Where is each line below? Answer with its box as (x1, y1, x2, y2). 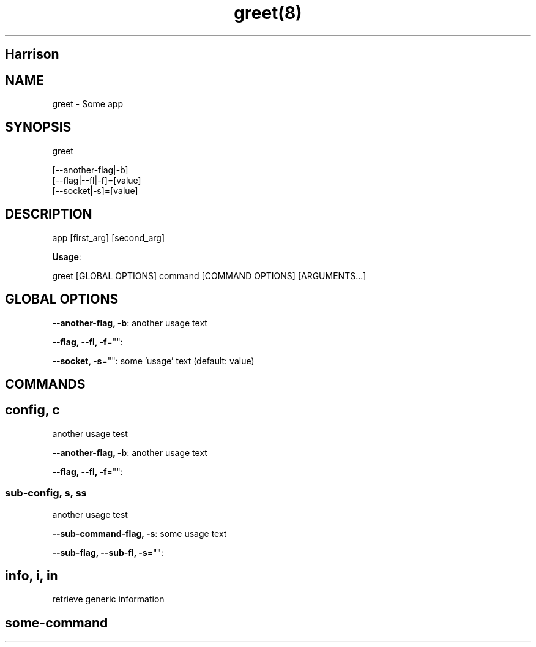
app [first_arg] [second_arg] (52, 232, 165, 243)
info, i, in (5, 567, 58, 583)
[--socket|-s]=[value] (52, 185, 138, 196)
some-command (5, 615, 108, 630)
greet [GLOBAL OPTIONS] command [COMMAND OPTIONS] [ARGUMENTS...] (52, 270, 367, 281)
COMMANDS (5, 376, 86, 392)
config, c (5, 402, 60, 418)
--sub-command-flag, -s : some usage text (52, 528, 227, 539)
